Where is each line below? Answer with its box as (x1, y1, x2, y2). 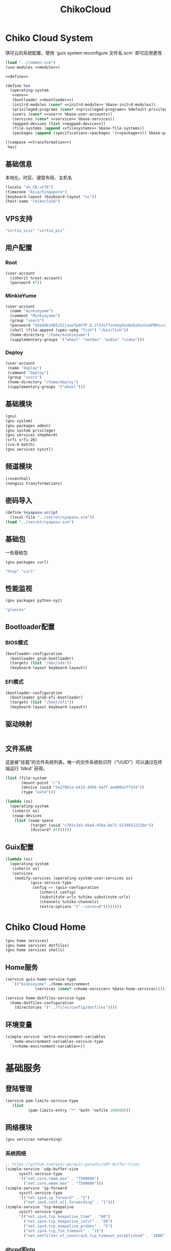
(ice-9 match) (5, 442, 36, 447)
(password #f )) (10, 280, 42, 285)
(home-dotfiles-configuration (10, 1000, 74, 1006)
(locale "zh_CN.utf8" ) (5, 185, 53, 190)
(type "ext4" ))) (21, 790, 56, 795)
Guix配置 (5, 843, 34, 852)
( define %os (5, 83, 31, 88)
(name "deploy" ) (7, 365, 42, 370)
